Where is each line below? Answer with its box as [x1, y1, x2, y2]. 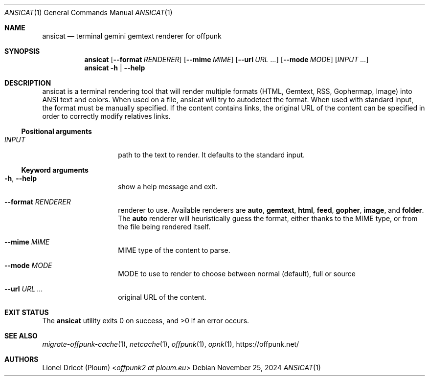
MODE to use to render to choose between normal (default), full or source [118, 269, 356, 278]
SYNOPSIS [4, 47, 40, 55]
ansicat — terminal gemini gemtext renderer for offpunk [42, 32, 222, 40]
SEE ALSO [4, 332, 38, 340]
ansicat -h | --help [84, 64, 145, 72]
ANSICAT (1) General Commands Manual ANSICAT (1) [4, 8, 173, 17]
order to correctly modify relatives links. [42, 112, 171, 120]
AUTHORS [4, 355, 39, 363]
